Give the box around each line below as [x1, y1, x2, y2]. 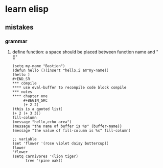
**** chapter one [12, 93, 48, 99]
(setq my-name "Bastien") [12, 63, 65, 68]
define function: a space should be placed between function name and [12, 49, 155, 55]
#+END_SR [12, 76, 30, 82]
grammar [5, 38, 28, 45]
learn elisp [5, 3, 49, 15]
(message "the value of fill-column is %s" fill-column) [12, 128, 131, 133]
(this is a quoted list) [12, 107, 63, 112]
